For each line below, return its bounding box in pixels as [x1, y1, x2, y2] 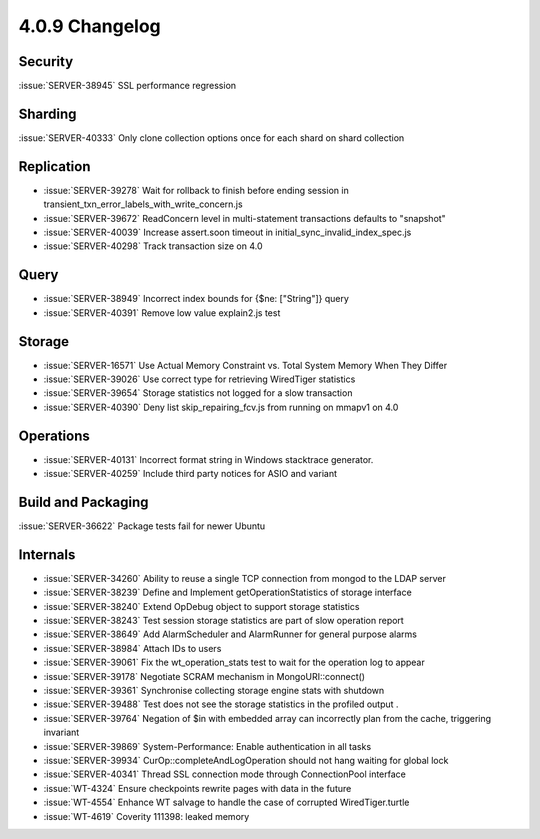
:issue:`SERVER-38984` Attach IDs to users [43, 642, 222, 654]
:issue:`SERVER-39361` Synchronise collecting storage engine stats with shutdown [43, 685, 385, 697]
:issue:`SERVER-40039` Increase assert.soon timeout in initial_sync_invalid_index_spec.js [43, 226, 412, 239]
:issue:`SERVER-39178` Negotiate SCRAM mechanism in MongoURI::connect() [43, 670, 365, 682]
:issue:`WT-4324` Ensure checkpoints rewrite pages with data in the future [43, 782, 352, 794]
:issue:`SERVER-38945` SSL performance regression [18, 80, 237, 92]
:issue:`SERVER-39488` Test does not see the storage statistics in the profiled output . [43, 698, 399, 710]
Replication [18, 158, 91, 175]
